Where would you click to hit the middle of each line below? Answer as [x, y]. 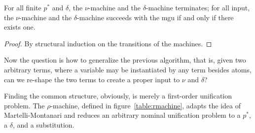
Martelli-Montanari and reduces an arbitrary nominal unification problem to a [122, 115]
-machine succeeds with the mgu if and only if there [155, 17]
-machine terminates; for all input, [198, 7]
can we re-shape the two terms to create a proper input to [92, 79]
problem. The [24, 105]
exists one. [20, 27]
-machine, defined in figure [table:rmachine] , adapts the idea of [146, 105]
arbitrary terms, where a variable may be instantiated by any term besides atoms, [128, 69]
